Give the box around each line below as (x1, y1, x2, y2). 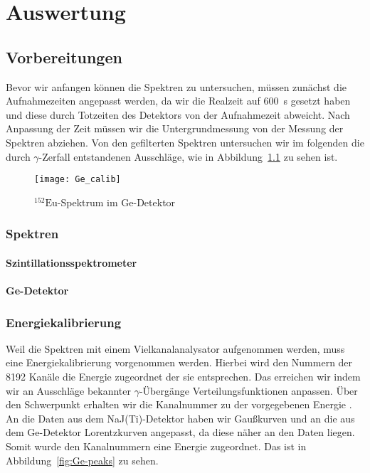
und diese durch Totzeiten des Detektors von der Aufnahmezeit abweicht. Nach (6, 107, 350, 122)
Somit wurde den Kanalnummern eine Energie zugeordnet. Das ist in (6, 438, 307, 453)
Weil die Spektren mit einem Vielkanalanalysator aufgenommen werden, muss (6, 341, 345, 356)
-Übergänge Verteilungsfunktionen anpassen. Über (139, 383, 358, 398)
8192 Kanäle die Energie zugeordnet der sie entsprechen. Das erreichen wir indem (6, 369, 361, 384)
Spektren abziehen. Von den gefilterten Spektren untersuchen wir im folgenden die (6, 134, 364, 149)
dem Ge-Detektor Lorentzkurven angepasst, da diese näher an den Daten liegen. (6, 425, 355, 440)
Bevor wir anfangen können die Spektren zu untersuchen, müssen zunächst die (6, 79, 347, 94)
